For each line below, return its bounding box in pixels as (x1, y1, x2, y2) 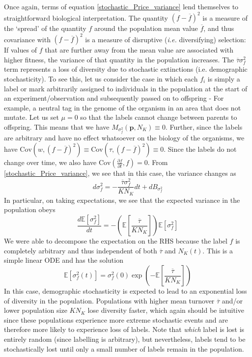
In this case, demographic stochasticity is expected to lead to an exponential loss (4, 286, 247, 296)
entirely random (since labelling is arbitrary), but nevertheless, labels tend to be (4, 333, 246, 344)
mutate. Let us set (4, 112, 59, 122)
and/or (222, 295, 243, 305)
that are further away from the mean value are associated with (45, 45, 233, 55)
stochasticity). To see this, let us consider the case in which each (4, 73, 198, 83)
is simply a (207, 73, 240, 83)
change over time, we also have (4, 157, 97, 167)
